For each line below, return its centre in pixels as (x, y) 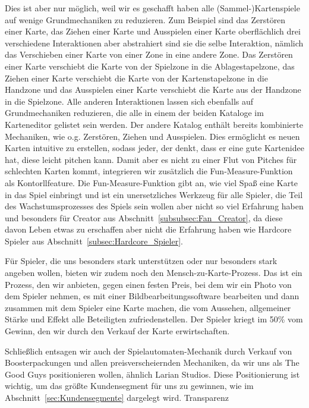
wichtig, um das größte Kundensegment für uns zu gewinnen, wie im (129, 386)
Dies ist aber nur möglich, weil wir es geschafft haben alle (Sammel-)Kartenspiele (152, 8)
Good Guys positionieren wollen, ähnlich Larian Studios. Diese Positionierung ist (152, 374)
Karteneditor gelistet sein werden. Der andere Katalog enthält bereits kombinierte (154, 124)
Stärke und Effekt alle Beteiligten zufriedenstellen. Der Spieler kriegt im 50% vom (154, 319)
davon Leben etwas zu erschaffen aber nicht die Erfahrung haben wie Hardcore (148, 229)
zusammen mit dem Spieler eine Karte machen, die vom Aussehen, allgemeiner (148, 307)
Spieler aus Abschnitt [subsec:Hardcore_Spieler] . (94, 241)
